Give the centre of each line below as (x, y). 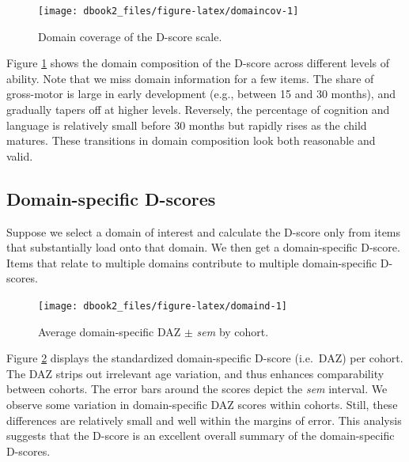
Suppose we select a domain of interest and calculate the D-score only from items (204, 231)
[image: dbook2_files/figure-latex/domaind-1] (163, 306)
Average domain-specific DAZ (110, 331)
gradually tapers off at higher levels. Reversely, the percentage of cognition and (198, 110)
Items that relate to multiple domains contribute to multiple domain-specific (192, 262)
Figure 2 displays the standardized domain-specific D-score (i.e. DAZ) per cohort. (205, 358)
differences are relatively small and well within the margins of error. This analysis (204, 420)
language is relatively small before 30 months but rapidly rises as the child (187, 125)
